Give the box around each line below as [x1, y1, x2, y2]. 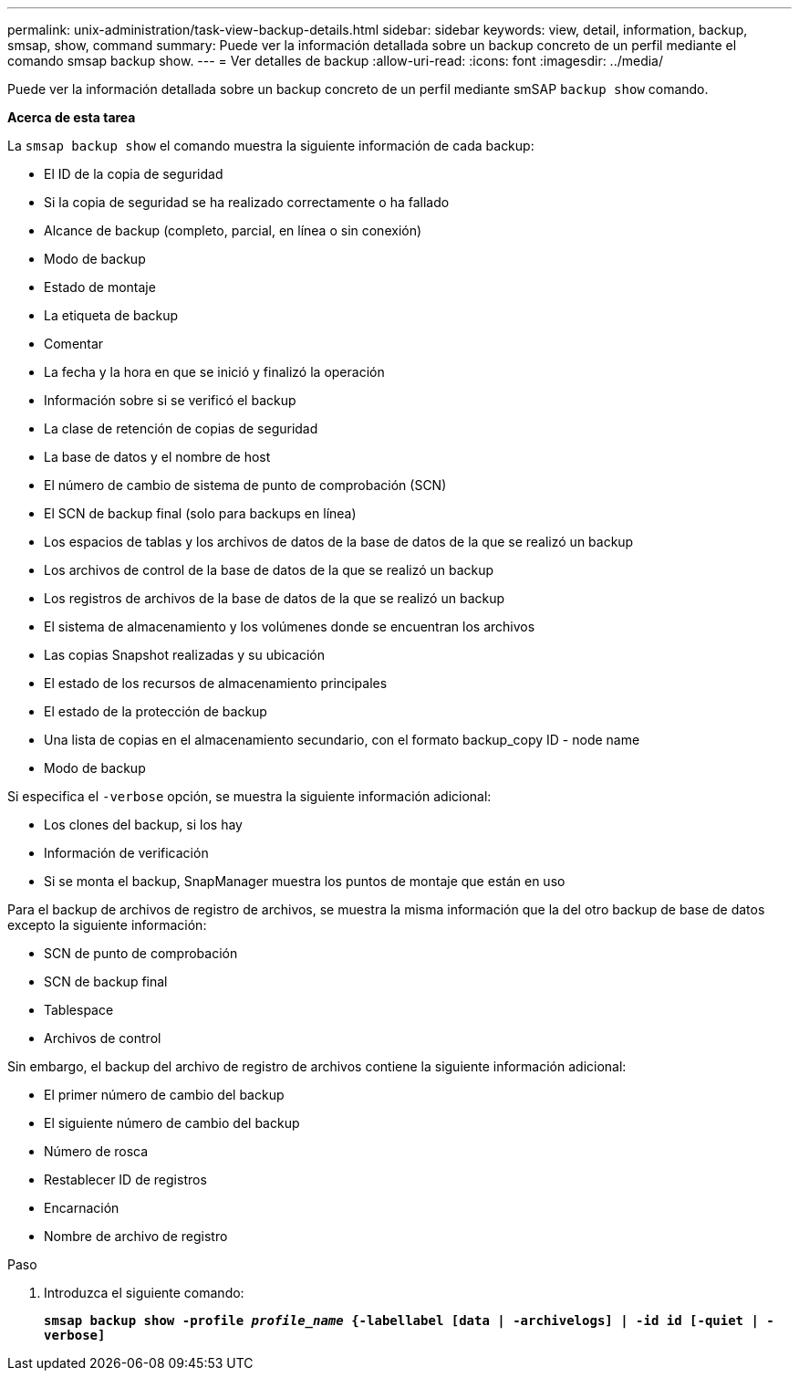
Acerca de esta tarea [7, 110, 136, 125]
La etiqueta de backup [44, 308, 179, 323]
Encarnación [44, 1200, 119, 1216]
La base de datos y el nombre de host [44, 449, 271, 465]
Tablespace [44, 1002, 114, 1018]
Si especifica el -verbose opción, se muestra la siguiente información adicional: [7, 788, 492, 804]
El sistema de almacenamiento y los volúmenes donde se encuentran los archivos [44, 619, 535, 634]
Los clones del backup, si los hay [44, 817, 243, 832]
